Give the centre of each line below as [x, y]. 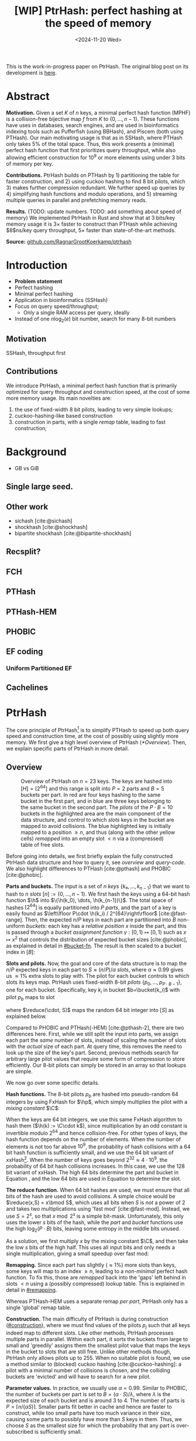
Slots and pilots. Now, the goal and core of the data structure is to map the [97, 963]
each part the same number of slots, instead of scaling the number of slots [96, 1040]
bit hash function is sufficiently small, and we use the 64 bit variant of [90, 1152]
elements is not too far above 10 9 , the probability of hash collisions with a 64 [98, 1146]
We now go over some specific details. [53, 1083]
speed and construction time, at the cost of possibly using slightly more [92, 736]
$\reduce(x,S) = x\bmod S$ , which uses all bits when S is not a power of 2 [96, 1202]
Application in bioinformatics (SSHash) [61, 300]
